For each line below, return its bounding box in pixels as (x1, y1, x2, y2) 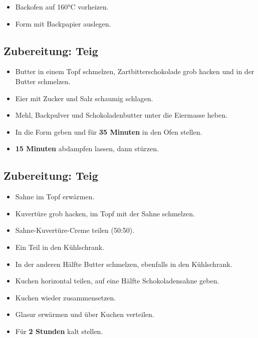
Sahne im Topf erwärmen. (15, 191, 95, 202)
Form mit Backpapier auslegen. (15, 18, 111, 29)
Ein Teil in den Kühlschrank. (15, 241, 105, 252)
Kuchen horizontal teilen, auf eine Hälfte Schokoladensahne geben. (15, 275, 219, 286)
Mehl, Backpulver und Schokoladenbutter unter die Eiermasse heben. (15, 110, 227, 120)
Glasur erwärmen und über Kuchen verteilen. (15, 309, 154, 319)
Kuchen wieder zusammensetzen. (15, 292, 116, 302)
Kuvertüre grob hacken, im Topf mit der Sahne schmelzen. (15, 208, 195, 218)
